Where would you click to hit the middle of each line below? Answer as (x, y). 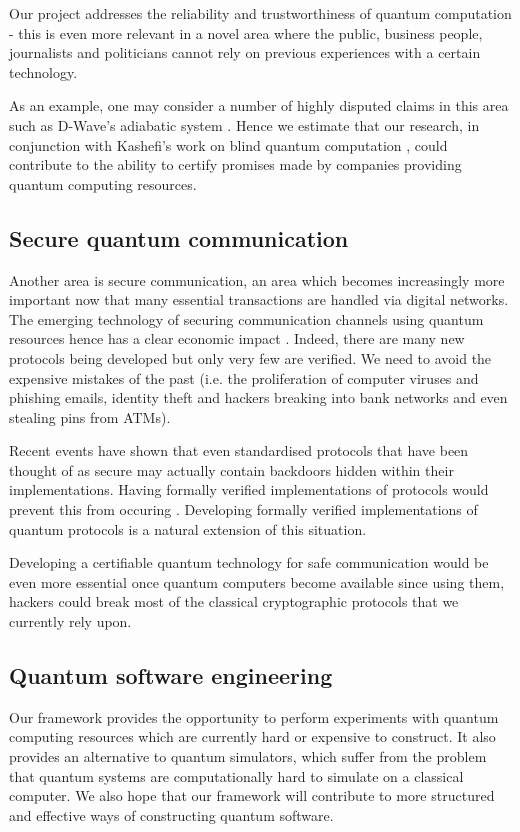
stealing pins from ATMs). (90, 416)
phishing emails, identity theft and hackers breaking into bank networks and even (258, 397)
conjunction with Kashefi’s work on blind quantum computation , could (228, 144)
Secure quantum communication (179, 237)
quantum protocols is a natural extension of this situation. (188, 528)
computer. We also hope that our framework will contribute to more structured (252, 795)
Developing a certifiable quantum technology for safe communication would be (249, 562)
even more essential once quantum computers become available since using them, (257, 581)
